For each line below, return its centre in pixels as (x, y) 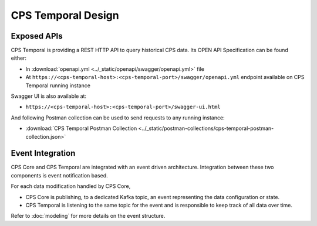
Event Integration (43, 153)
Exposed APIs (37, 36)
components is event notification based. (59, 175)
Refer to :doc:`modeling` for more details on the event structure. (88, 216)
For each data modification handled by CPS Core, (71, 186)
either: (18, 58)
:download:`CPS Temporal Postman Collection (81, 128)
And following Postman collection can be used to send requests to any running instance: (118, 118)
